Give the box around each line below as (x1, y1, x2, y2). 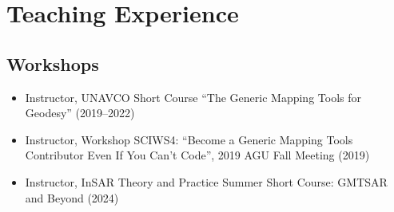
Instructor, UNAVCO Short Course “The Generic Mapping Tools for (25, 88, 361, 105)
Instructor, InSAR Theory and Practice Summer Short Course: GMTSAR (25, 173, 388, 190)
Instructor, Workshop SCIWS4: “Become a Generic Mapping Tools (25, 131, 353, 147)
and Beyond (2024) (25, 189, 119, 206)
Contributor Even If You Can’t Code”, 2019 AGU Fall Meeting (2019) (25, 147, 370, 163)
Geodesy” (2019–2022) (25, 104, 135, 121)
